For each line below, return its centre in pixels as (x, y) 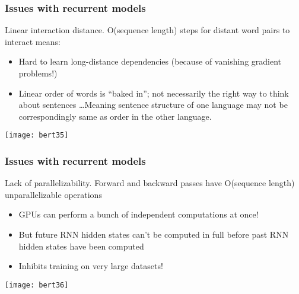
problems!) (38, 73)
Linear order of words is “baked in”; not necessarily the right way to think (154, 93)
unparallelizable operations (53, 194)
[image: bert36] (37, 285)
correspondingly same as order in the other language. (115, 116)
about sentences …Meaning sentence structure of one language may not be (153, 105)
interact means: (33, 41)
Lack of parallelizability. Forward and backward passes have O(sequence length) (150, 183)
